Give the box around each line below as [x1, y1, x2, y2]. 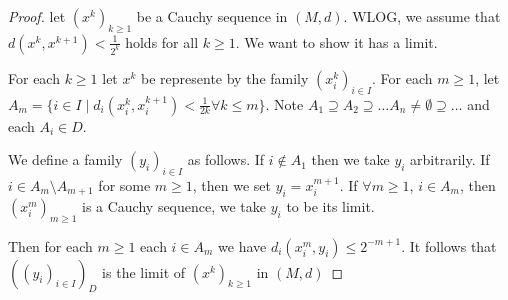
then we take [311, 149, 390, 170]
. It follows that [401, 235, 497, 256]
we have [218, 235, 267, 256]
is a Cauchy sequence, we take [81, 195, 267, 216]
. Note [265, 93, 304, 114]
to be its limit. [286, 195, 375, 216]
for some [98, 174, 151, 195]
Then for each [8, 235, 93, 256]
